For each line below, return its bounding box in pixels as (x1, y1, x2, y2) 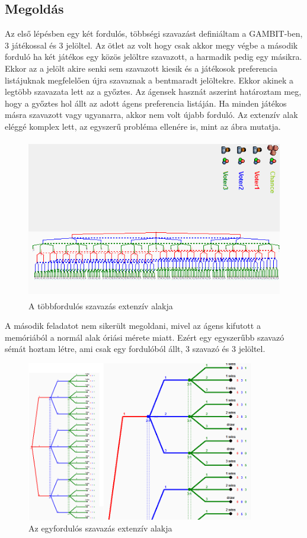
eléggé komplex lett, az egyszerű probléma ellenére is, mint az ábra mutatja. (5, 120, 281, 132)
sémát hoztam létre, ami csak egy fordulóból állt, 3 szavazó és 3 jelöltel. (5, 342, 266, 355)
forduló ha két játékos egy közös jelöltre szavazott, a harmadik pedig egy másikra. (5, 50, 302, 63)
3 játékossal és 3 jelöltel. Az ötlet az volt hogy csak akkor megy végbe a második (5, 39, 298, 51)
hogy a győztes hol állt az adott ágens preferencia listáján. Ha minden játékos (5, 97, 287, 109)
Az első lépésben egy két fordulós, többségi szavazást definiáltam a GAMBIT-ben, (5, 27, 303, 40)
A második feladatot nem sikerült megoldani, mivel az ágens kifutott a (5, 319, 261, 332)
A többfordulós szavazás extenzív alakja (28, 299, 173, 312)
